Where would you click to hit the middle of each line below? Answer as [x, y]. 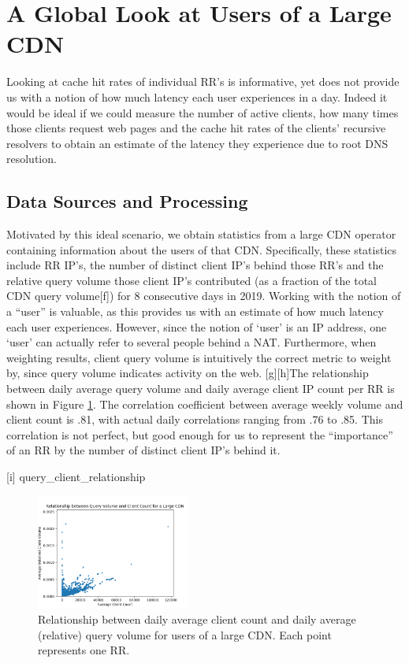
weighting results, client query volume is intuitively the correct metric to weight [199, 357]
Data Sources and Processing [127, 201]
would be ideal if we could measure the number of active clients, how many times [203, 112]
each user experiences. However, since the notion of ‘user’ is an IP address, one [197, 326]
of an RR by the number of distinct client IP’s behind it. [143, 450]
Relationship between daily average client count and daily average [197, 619]
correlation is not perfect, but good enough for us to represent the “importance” [200, 434]
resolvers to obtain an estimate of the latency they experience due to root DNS [197, 143]
